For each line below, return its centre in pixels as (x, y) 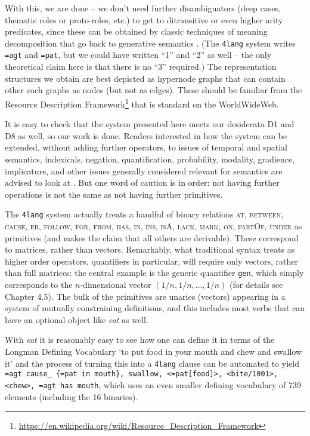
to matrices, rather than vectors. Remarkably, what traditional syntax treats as (150, 249)
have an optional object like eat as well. (77, 319)
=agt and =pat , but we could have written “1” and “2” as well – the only (138, 55)
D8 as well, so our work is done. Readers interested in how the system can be (146, 135)
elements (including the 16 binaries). (72, 396)
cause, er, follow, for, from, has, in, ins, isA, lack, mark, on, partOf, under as (154, 225)
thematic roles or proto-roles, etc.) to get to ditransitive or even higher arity (144, 19)
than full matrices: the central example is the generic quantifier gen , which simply (154, 273)
